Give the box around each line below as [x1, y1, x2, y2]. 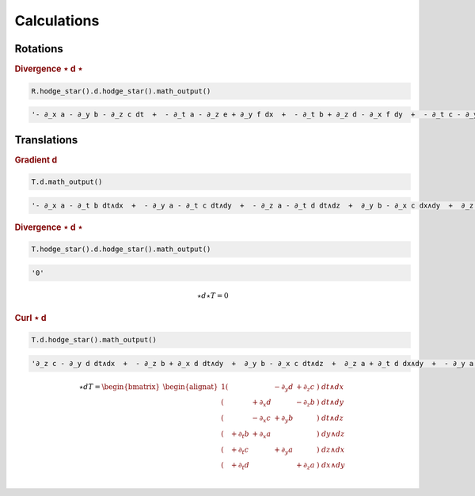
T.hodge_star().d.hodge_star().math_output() [31, 245, 211, 254]
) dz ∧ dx [316, 444, 345, 454]
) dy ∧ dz [316, 429, 345, 438]
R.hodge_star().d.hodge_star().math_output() [31, 86, 211, 95]
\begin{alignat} [162, 382, 218, 391]
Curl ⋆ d [14, 312, 47, 323]
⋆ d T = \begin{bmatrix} [78, 382, 161, 391]
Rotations [14, 42, 63, 55]
